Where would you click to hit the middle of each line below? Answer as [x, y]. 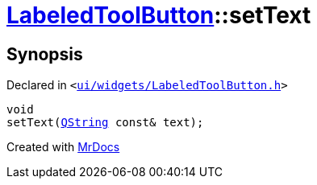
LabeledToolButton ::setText [159, 15]
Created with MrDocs [63, 147]
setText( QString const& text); [105, 123]
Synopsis [45, 54]
